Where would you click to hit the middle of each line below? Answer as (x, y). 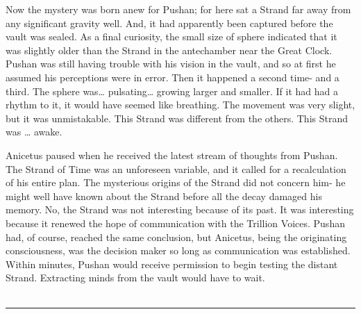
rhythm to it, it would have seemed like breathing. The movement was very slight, (180, 105)
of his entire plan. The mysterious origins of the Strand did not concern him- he (176, 182)
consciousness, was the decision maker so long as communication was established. (178, 250)
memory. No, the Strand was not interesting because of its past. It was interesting (180, 209)
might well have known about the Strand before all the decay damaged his (164, 196)
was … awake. (34, 132)
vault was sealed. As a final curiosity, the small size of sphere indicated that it (171, 36)
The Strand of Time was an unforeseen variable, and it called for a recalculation (176, 168)
